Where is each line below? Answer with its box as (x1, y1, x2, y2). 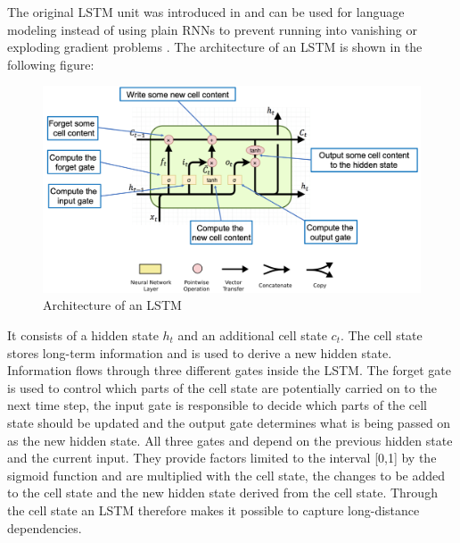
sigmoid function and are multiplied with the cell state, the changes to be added (7, 465, 446, 484)
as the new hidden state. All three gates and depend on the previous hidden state (7, 430, 453, 449)
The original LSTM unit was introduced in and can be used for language (7, 3, 405, 21)
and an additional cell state (177, 326, 327, 345)
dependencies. (7, 518, 82, 537)
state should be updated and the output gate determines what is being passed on (7, 413, 451, 431)
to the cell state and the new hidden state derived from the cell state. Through (7, 483, 438, 502)
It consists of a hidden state (7, 326, 159, 345)
